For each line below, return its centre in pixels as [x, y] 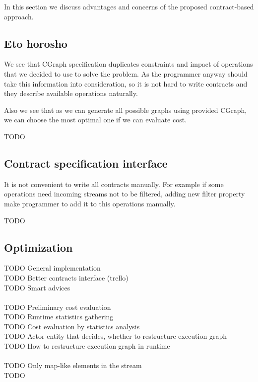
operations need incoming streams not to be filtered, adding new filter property [125, 194]
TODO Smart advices [37, 287]
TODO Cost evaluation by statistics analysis [72, 326]
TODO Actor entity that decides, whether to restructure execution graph [115, 336]
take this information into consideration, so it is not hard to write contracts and [126, 83]
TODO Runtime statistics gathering [59, 317]
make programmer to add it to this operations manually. [90, 203]
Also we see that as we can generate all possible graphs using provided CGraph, [126, 110]
